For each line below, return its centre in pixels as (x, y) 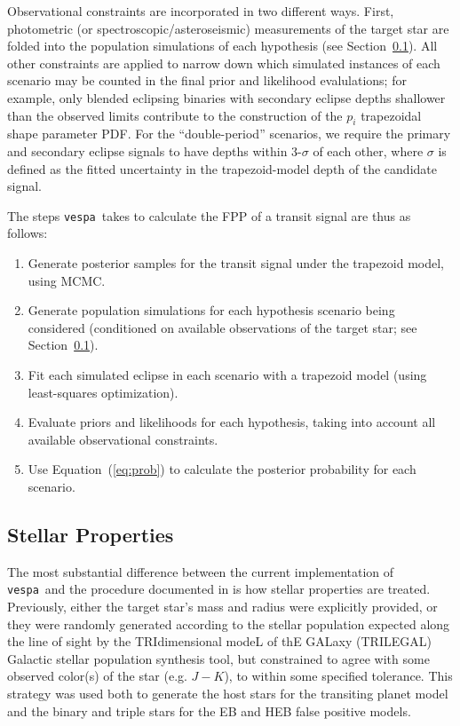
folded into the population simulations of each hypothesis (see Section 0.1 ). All (222, 46)
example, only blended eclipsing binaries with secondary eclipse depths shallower (226, 97)
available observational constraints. (123, 439)
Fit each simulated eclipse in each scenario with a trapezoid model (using (227, 374)
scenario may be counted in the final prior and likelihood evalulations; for (207, 80)
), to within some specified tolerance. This (338, 676)
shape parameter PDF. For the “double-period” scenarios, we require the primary (229, 134)
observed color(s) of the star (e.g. (97, 676)
